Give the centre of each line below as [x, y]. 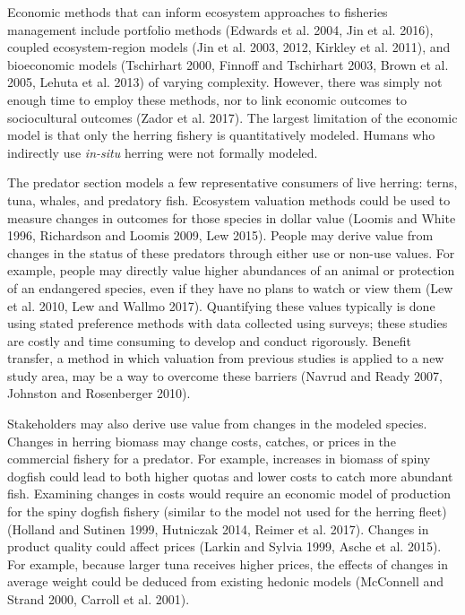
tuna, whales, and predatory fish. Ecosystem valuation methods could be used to [229, 199]
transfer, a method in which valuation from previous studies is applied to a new [226, 358]
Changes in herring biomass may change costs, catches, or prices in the [202, 441]
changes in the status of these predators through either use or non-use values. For [231, 252]
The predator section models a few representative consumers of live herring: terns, [232, 182]
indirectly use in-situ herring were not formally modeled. [163, 152]
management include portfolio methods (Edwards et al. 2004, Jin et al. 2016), [220, 29]
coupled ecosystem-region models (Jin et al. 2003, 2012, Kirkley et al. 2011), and [229, 47]
